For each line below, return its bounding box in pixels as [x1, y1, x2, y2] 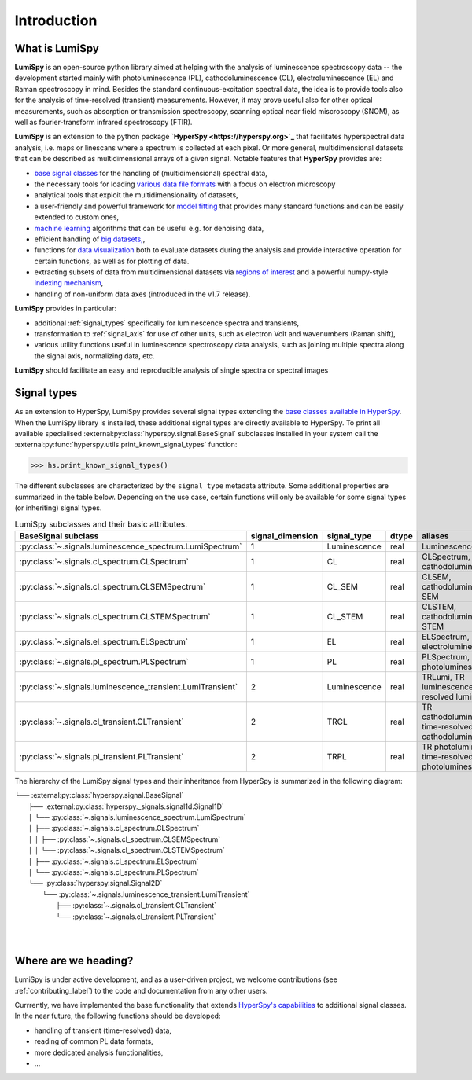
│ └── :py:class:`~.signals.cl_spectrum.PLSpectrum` [28, 867, 200, 876]
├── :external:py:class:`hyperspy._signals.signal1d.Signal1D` [28, 802, 224, 811]
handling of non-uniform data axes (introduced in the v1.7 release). [34, 289, 251, 299]
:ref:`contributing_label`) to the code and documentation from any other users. [14, 986, 268, 995]
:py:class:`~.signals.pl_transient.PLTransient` [19, 751, 184, 762]
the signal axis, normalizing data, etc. [34, 351, 155, 361]
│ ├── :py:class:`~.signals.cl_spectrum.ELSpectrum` [28, 857, 200, 866]
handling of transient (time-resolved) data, [34, 1026, 172, 1035]
